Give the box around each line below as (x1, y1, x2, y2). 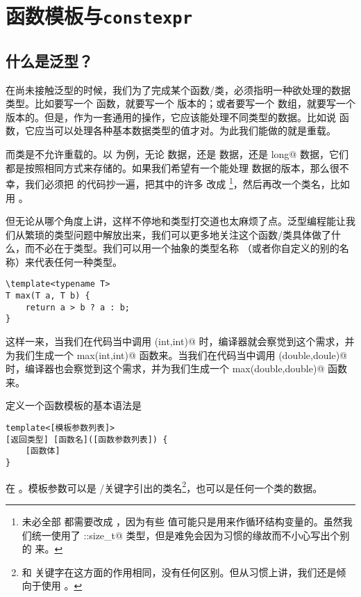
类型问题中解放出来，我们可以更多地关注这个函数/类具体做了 (53, 227, 331, 241)
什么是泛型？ (6, 49, 93, 71)
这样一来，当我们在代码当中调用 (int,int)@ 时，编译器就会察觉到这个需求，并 (6, 334, 355, 349)
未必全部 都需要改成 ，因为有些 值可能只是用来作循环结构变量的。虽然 (22, 514, 343, 528)
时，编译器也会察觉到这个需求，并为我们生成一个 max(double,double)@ (6, 361, 325, 376)
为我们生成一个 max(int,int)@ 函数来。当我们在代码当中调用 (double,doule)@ (6, 347, 347, 362)
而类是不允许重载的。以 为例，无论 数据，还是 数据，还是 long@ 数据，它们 (6, 147, 349, 161)
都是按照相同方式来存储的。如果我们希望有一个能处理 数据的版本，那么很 (6, 160, 339, 175)
